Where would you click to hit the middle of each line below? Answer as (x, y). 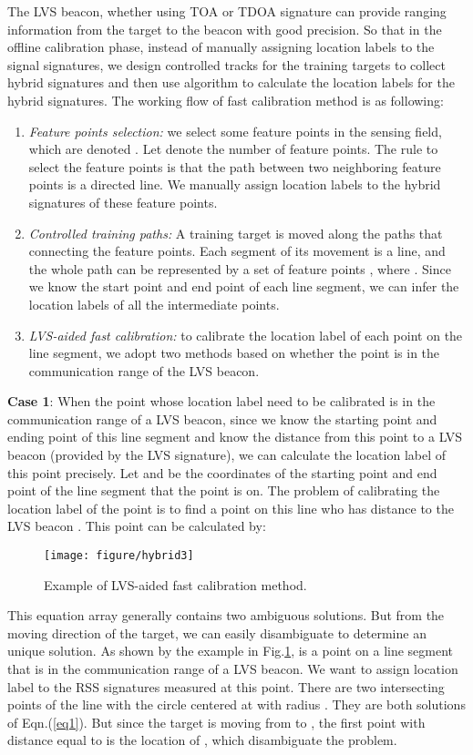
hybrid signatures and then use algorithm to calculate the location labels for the (231, 82)
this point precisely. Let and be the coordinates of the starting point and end (222, 472)
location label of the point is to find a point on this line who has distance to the (231, 508)
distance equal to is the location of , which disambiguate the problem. (202, 740)
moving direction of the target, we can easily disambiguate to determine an (217, 633)
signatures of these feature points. (123, 202)
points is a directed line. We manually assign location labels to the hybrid (235, 184)
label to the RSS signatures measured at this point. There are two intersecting (226, 686)
